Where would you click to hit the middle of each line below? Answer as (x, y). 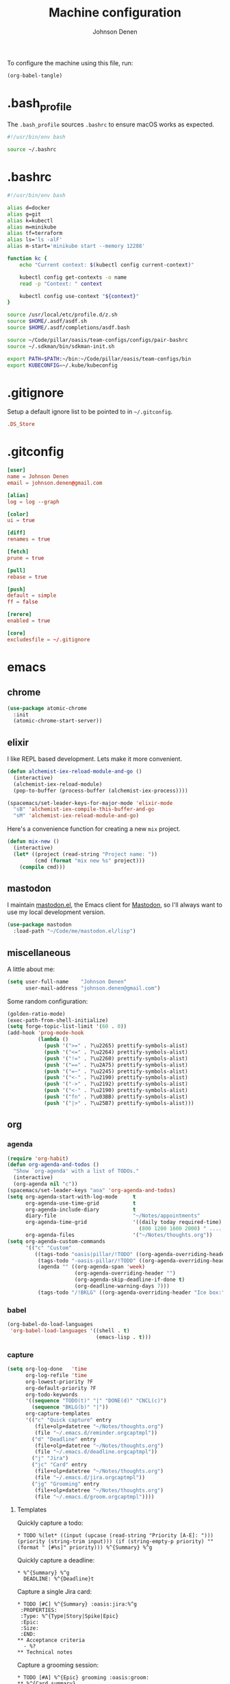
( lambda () (53, 1039)
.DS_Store (21, 424)
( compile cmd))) (43, 867)
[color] (18, 514)
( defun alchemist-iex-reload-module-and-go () (75, 772)
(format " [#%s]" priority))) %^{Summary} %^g (85, 1548)
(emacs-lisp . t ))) (124, 1337)
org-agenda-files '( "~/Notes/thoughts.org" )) (119, 1235)
